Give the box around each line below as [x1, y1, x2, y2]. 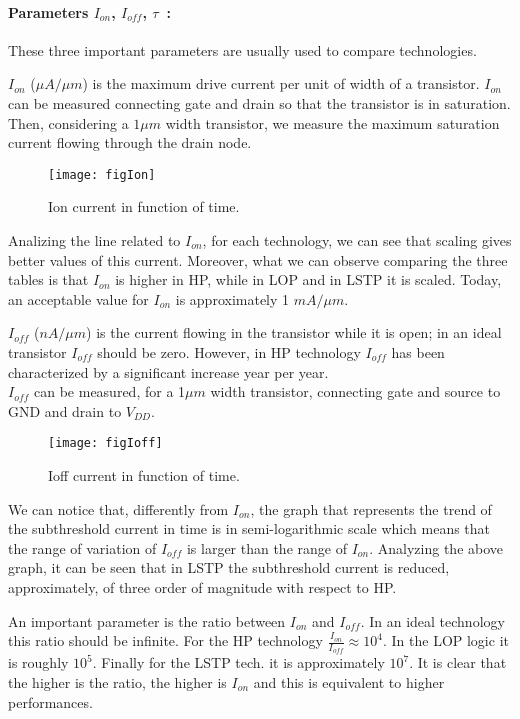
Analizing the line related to [8, 230, 181, 251]
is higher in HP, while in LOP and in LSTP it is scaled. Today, [115, 269, 502, 290]
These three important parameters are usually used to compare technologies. [8, 39, 477, 60]
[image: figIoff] [48, 436, 163, 451]
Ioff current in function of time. [48, 465, 240, 486]
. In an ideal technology [360, 610, 505, 631]
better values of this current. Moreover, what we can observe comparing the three [8, 249, 508, 270]
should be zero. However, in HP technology [97, 341, 361, 362]
